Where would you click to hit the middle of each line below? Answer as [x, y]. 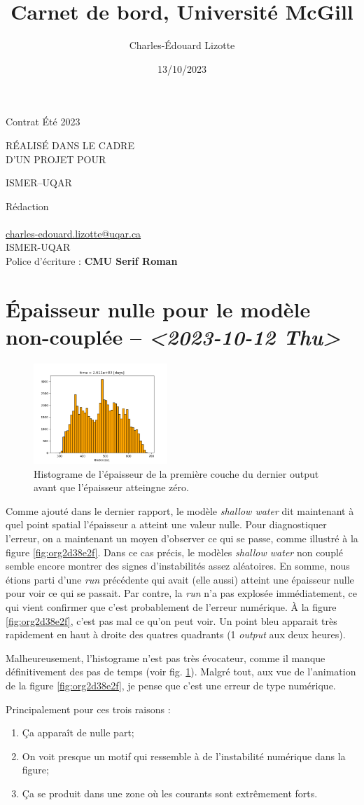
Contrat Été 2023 [43, 122]
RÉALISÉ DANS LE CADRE [70, 145]
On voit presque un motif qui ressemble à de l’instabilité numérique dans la [184, 756]
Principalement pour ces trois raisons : [88, 709]
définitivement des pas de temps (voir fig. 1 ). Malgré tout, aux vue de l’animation [181, 672]
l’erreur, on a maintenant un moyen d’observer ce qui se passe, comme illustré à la [182, 538]
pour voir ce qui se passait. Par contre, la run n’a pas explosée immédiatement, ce [181, 593]
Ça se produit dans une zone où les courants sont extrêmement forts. [170, 793]
